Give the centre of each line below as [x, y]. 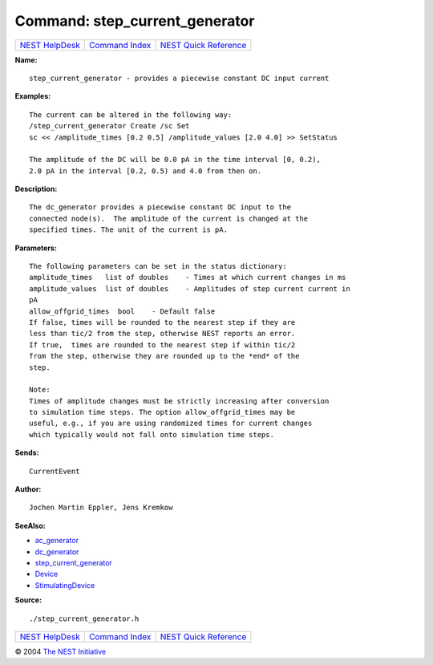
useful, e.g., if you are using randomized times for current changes [171, 424]
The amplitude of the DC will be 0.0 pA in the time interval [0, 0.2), [175, 160]
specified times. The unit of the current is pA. [129, 230]
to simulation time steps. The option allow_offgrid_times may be [162, 412]
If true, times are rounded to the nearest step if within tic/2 [162, 345]
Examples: [33, 96]
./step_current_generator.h [84, 618]
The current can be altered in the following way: [131, 115]
